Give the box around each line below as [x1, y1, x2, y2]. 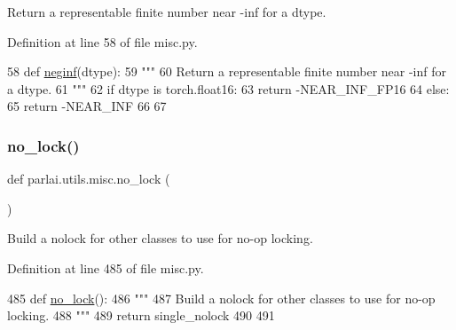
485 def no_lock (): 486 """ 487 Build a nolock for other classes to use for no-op [7, 288, 436, 307]
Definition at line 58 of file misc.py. [7, 32, 198, 51]
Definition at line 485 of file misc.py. [7, 258, 204, 277]
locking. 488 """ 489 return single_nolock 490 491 [7, 306, 275, 325]
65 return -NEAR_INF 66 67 [7, 97, 167, 115]
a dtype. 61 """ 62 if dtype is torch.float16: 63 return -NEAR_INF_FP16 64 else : [7, 79, 450, 98]
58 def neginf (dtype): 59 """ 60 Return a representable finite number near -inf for [7, 62, 447, 81]
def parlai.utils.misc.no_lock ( [7, 169, 170, 188]
